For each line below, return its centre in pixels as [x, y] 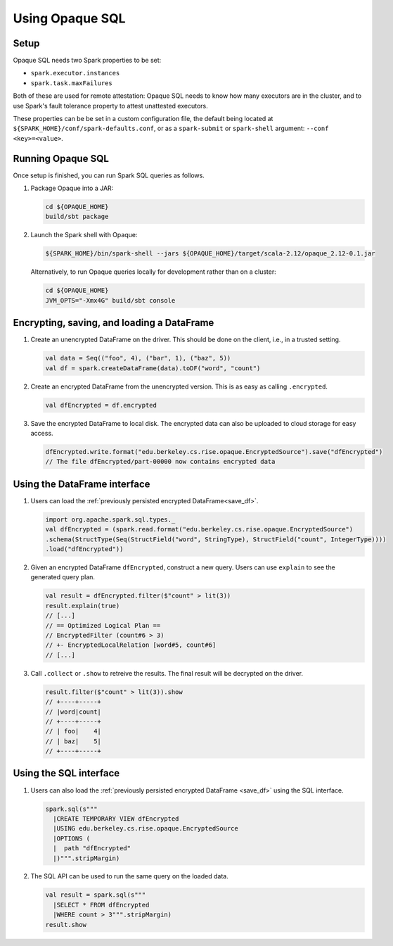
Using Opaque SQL [69, 18]
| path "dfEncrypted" [92, 849]
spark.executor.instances [75, 73]
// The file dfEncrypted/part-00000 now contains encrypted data [160, 462]
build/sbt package [77, 217]
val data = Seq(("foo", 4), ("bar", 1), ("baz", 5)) [138, 358]
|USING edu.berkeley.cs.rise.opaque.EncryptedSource [146, 828]
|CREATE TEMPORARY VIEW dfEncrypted [116, 819]
